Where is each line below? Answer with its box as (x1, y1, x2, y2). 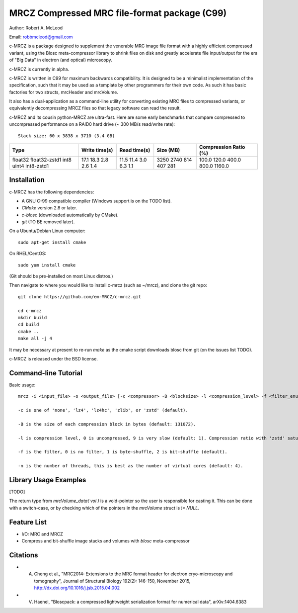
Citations (9, 551, 38, 559)
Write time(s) (81, 147, 113, 154)
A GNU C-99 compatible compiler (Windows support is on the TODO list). (21, 198, 172, 204)
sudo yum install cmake (18, 262, 76, 268)
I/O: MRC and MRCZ (21, 531, 63, 537)
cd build (18, 322, 39, 328)
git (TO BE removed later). (21, 219, 75, 225)
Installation (9, 175, 45, 184)
